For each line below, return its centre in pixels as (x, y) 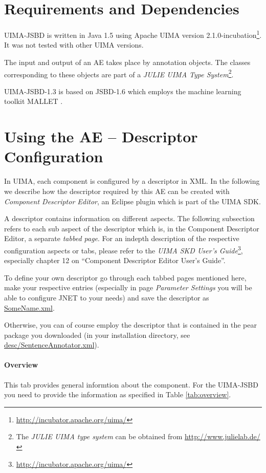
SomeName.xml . (29, 307)
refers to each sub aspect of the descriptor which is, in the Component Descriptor (132, 228)
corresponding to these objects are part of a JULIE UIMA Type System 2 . (119, 73)
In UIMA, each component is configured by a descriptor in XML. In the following (132, 181)
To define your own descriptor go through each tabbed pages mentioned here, (125, 277)
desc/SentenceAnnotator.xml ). (52, 345)
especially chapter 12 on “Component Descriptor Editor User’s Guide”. (115, 260)
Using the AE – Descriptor (101, 136)
